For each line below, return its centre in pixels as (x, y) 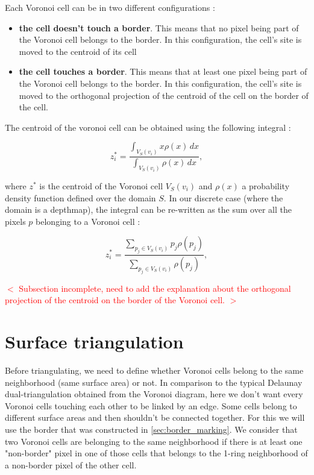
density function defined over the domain (80, 197)
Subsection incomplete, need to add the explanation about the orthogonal (155, 288)
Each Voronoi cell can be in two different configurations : (110, 7)
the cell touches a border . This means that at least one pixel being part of (163, 71)
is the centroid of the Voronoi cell (101, 185)
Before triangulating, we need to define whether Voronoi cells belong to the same (154, 370)
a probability (266, 185)
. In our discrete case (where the (223, 197)
